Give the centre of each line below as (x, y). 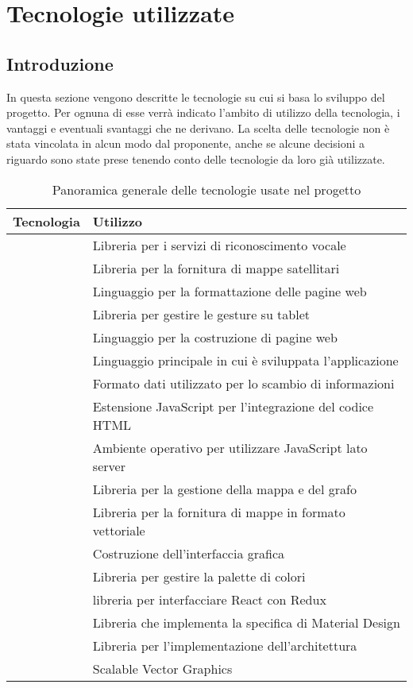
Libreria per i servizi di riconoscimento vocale (219, 245)
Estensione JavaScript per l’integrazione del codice (233, 406)
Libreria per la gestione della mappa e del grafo (224, 489)
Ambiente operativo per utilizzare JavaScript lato (230, 447)
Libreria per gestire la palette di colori (199, 576)
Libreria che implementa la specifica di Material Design (246, 622)
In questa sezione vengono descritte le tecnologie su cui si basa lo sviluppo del (196, 97)
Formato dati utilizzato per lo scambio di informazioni (243, 383)
